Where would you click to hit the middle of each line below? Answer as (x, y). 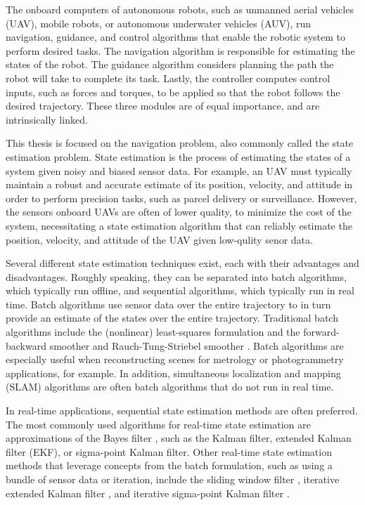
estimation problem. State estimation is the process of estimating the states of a (178, 156)
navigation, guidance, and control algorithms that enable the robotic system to (175, 37)
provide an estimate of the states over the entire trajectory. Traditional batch (172, 318)
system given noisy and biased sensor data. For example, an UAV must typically (179, 170)
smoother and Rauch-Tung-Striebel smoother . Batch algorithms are (197, 345)
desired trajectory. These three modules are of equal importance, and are (163, 106)
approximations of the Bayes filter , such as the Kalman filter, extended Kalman (179, 438)
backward (26, 345)
